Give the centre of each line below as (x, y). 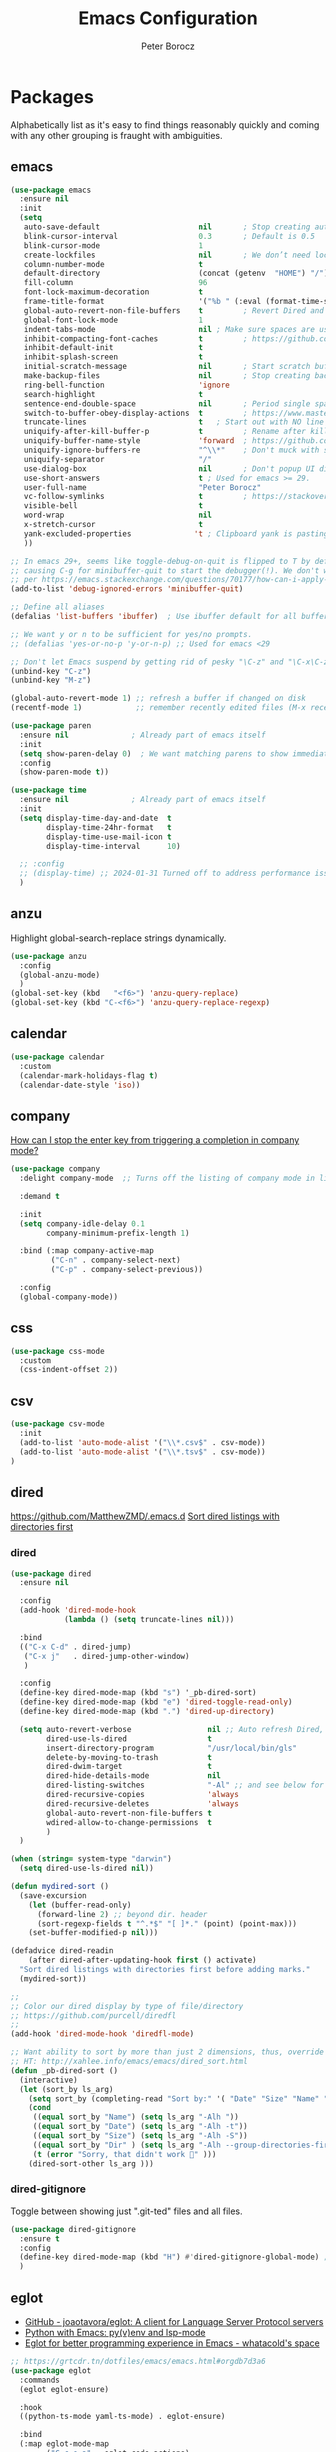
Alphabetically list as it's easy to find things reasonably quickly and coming (165, 124)
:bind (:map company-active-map (87, 1251)
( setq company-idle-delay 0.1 (82, 1223)
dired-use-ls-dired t (129, 1738)
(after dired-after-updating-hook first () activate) (142, 1960)
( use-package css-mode (57, 1351)
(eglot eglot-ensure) (64, 2389)
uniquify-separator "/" (118, 459)
